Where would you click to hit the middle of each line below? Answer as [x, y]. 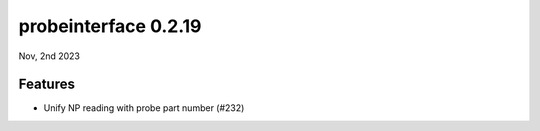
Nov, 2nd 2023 [49, 56]
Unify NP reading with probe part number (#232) [144, 108]
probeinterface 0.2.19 [110, 26]
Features [46, 84]
